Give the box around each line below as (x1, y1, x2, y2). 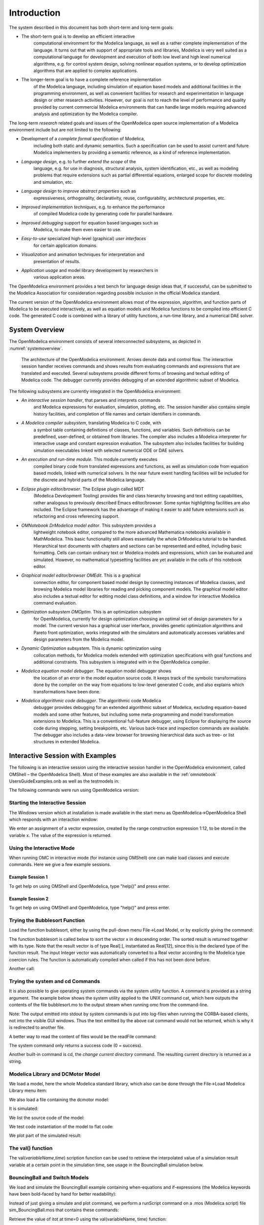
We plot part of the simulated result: (9, 1132, 82, 1139)
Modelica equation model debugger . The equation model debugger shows (21, 668, 172, 674)
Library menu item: (9, 1088, 47, 1094)
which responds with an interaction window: (9, 816, 98, 822)
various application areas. (33, 274, 86, 280)
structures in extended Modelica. (33, 739, 100, 745)
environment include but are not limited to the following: (9, 127, 122, 133)
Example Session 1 (9, 874, 48, 880)
